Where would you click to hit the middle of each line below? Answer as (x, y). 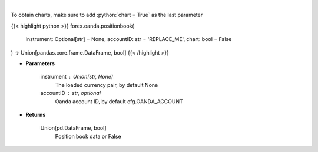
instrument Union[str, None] (77, 77)
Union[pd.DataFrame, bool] (73, 128)
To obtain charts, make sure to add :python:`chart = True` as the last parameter (107, 15)
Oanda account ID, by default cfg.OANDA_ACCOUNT (119, 101)
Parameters (40, 63)
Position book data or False (88, 136)
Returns (36, 114)
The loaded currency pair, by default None (107, 85)
